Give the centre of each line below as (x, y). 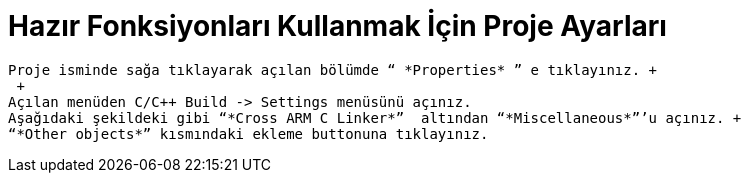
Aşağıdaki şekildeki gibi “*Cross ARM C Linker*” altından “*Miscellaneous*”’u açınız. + (375, 117)
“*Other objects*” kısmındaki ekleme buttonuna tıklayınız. (248, 133)
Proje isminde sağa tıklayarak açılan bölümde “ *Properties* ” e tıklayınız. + (333, 69)
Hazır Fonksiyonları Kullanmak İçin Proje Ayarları (337, 26)
